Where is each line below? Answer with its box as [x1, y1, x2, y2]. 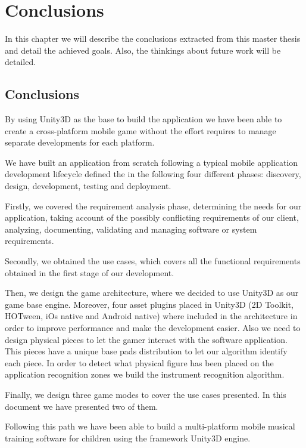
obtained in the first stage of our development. [5, 266, 174, 279]
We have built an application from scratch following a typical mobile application [5, 156, 298, 168]
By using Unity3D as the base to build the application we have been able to [5, 113, 282, 125]
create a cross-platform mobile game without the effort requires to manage [5, 124, 276, 137]
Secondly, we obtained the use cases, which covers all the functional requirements [5, 255, 301, 267]
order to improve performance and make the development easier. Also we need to [5, 322, 301, 334]
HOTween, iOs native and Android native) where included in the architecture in [5, 310, 298, 322]
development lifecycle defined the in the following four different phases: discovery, [5, 168, 301, 180]
